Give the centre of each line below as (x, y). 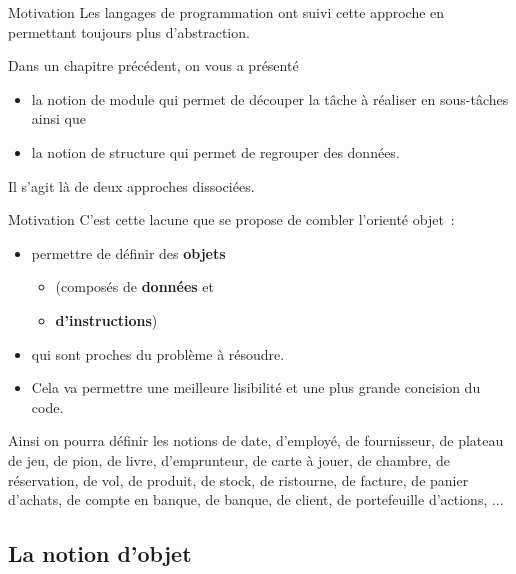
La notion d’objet (100, 553)
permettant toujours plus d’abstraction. (129, 31)
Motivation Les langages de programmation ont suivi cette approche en (226, 12)
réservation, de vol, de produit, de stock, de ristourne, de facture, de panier (238, 479)
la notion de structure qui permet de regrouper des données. (215, 151)
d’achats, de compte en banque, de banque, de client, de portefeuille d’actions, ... (256, 499)
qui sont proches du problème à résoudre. (158, 353)
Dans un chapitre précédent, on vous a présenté (153, 65)
